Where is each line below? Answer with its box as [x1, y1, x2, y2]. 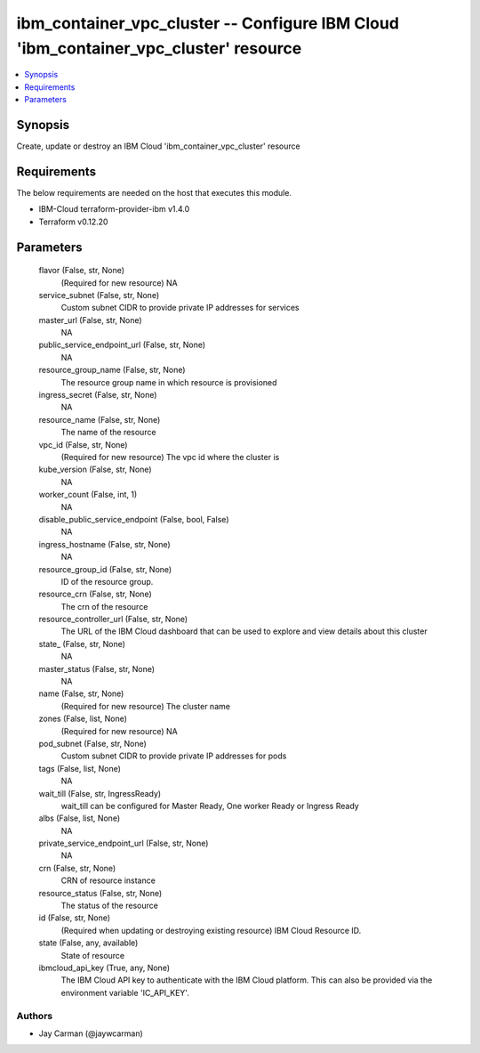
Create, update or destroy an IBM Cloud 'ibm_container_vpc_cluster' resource [16, 141, 301, 151]
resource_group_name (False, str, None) [38, 365, 186, 376]
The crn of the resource [60, 601, 148, 612]
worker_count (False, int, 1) [38, 490, 138, 500]
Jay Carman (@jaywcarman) [38, 1028, 144, 1039]
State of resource [60, 950, 125, 960]
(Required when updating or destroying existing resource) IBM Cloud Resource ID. [60, 925, 362, 936]
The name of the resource [60, 427, 156, 438]
